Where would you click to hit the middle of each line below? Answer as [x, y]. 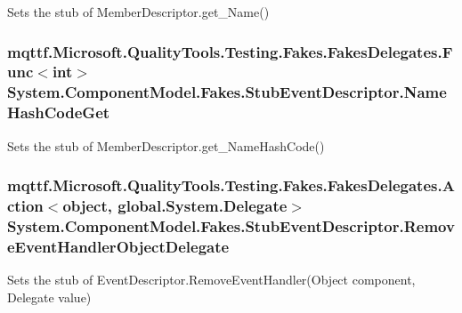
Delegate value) [49, 297]
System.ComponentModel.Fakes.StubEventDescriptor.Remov [231, 225]
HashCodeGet [59, 112]
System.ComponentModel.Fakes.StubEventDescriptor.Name [227, 92]
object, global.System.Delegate [175, 206]
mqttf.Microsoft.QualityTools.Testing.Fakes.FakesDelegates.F [230, 51]
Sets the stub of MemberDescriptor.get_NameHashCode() [166, 145]
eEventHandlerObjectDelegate [118, 246]
